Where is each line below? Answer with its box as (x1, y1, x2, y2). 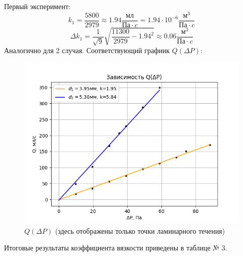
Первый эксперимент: (4, 1, 70, 11)
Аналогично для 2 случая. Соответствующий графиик (4, 45, 170, 56)
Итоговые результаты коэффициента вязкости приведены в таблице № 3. (4, 242, 227, 253)
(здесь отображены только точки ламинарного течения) (55, 225, 225, 236)
